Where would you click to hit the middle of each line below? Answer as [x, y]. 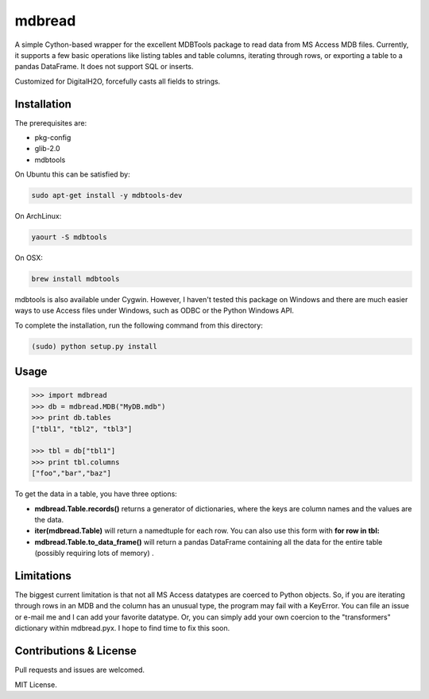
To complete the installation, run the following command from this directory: [139, 325]
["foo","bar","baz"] [71, 474]
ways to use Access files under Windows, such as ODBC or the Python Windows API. [154, 311]
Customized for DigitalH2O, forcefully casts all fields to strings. [118, 81]
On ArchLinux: [38, 216]
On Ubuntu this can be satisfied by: [72, 174]
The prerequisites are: [51, 122]
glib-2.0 [47, 149]
